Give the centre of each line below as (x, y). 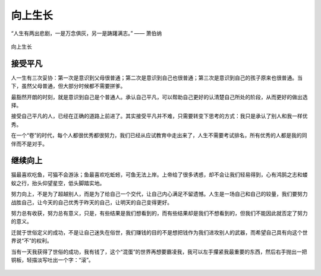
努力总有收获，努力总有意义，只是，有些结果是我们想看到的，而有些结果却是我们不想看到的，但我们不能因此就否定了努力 (159, 213)
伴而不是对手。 (29, 144)
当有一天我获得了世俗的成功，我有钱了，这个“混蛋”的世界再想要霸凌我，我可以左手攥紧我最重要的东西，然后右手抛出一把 (159, 252)
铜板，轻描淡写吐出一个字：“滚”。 (53, 260)
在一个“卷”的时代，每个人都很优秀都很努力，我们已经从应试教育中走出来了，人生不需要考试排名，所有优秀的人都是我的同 (159, 135)
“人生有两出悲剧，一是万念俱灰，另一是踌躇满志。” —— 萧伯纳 (86, 33)
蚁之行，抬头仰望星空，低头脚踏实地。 (58, 183)
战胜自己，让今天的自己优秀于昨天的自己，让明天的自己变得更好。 (92, 202)
